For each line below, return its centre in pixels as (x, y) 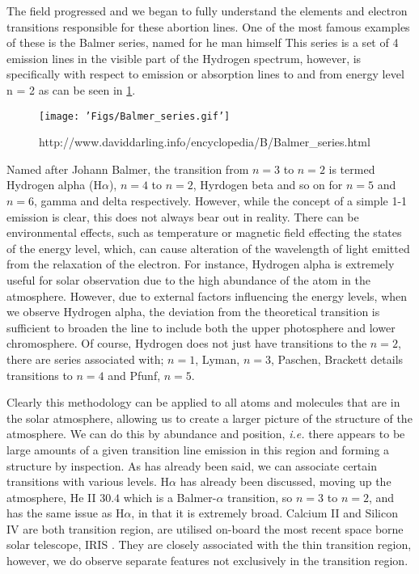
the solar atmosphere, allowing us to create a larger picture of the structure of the (209, 418)
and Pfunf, (134, 375)
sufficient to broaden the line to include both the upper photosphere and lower (201, 327)
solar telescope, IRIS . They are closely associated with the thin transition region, (209, 544)
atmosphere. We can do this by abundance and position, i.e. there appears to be (206, 434)
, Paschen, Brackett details (337, 359)
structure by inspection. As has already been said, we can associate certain (192, 465)
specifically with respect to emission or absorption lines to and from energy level (205, 74)
